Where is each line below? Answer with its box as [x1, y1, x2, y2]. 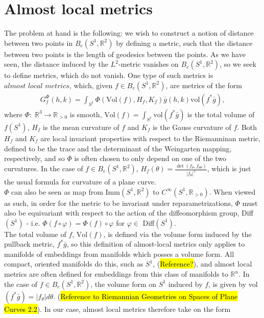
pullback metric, [4, 238, 55, 249]
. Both [237, 121, 257, 132]
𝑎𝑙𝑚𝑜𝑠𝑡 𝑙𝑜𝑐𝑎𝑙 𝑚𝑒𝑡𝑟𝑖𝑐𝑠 [4, 82, 69, 90]
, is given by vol [208, 278, 258, 289]
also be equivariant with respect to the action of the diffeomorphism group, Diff [4, 207, 253, 218]
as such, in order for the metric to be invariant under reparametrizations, [4, 197, 233, 208]
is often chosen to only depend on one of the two [74, 153, 227, 164]
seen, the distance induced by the [4, 59, 108, 69]
